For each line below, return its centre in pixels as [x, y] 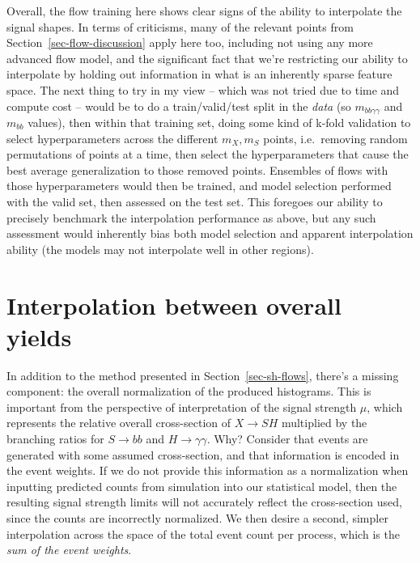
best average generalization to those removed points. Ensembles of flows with [197, 169]
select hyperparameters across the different [112, 138]
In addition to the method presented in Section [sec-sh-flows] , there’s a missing [203, 375]
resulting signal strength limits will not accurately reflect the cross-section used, [204, 502]
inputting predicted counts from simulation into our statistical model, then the [202, 486]
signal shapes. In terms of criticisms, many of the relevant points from [180, 26]
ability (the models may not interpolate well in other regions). [160, 249]
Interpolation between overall [174, 305]
